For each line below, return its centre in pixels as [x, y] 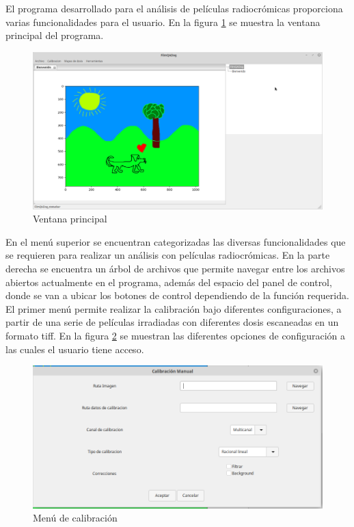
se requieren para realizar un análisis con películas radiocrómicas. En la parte [168, 255]
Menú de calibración [75, 518]
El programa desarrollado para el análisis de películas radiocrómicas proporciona [174, 8]
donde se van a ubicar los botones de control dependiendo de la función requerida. [177, 295]
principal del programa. [55, 35]
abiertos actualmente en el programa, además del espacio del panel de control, [169, 282]
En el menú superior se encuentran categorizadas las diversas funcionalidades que [176, 241]
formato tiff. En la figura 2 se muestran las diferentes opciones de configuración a [175, 335]
